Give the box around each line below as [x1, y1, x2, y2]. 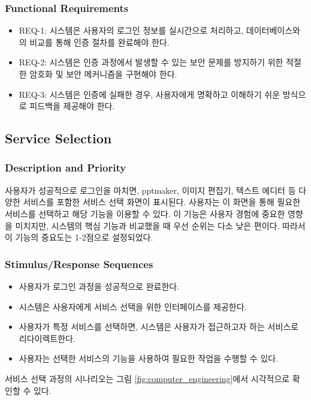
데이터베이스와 [246, 24, 301, 37]
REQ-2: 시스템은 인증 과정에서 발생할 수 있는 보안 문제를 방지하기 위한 [19, 56, 283, 68]
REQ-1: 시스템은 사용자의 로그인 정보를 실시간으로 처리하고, [19, 24, 244, 37]
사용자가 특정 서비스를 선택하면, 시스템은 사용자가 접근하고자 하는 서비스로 [19, 320, 299, 333]
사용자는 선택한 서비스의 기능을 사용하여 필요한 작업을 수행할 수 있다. [19, 352, 279, 365]
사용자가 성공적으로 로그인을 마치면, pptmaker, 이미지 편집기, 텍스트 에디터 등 [5, 184, 296, 196]
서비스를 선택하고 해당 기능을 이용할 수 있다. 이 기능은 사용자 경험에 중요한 [5, 207, 285, 219]
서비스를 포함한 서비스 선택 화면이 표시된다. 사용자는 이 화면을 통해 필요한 [23, 196, 301, 208]
